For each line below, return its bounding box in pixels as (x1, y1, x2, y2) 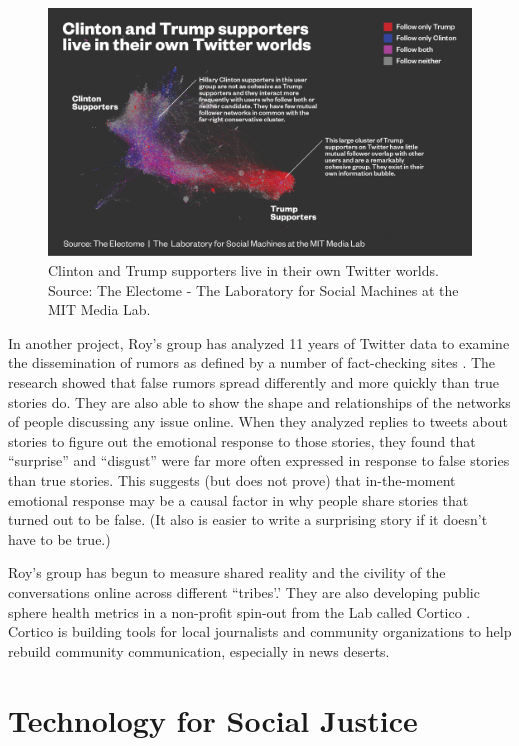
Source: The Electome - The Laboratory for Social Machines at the (48, 279, 459, 300)
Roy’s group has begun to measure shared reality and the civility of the (8, 562, 446, 583)
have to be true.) (8, 528, 111, 549)
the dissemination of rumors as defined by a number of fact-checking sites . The (8, 352, 496, 373)
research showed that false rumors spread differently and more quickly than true (8, 372, 500, 392)
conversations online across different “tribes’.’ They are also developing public (8, 581, 480, 602)
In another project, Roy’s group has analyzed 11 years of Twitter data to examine (8, 332, 510, 353)
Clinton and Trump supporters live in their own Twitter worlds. (48, 260, 439, 281)
